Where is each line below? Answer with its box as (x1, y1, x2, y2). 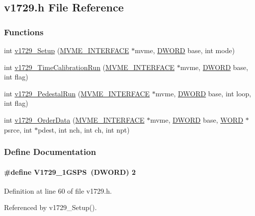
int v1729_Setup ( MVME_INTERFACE (4, 45, 129, 55)
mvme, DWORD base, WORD (150, 114, 244, 125)
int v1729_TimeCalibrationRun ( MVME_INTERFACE (4, 62, 175, 72)
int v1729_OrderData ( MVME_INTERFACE (4, 114, 145, 125)
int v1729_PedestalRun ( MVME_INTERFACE (4, 88, 150, 98)
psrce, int (4, 124, 32, 135)
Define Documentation (4, 145, 96, 158)
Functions (4, 25, 44, 38)
